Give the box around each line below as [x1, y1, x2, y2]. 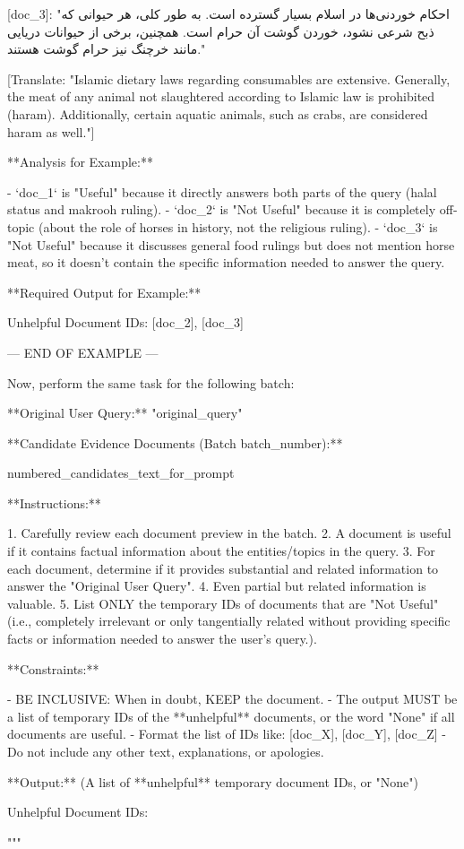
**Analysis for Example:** [7, 152, 153, 171]
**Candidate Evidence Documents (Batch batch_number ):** [7, 433, 343, 452]
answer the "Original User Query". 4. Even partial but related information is [7, 576, 426, 595]
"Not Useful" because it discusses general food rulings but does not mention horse [7, 235, 455, 254]
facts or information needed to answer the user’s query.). [7, 629, 317, 648]
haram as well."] [7, 122, 95, 141]
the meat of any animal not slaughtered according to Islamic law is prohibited [7, 87, 435, 106]
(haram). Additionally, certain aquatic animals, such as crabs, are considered [7, 104, 428, 123]
